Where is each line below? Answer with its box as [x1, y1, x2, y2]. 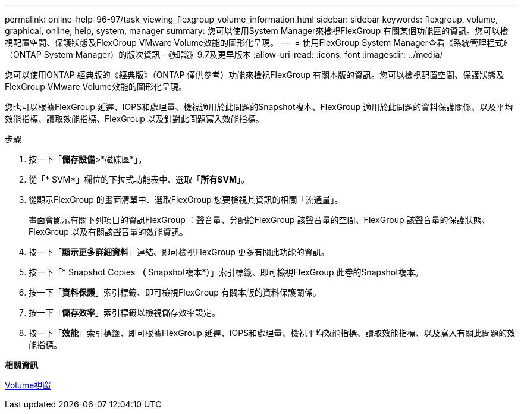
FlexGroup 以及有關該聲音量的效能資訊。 [29, 227, 188, 237]
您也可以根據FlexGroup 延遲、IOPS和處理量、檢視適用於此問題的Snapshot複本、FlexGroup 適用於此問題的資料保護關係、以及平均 [5, 102, 513, 112]
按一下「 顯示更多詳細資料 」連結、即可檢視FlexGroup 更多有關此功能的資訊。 [29, 247, 329, 257]
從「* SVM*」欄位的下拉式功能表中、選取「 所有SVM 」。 [29, 174, 249, 184]
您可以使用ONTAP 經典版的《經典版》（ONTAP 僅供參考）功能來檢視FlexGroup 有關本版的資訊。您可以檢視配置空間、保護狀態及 [5, 70, 505, 80]
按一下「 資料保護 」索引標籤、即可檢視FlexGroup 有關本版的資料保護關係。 [29, 287, 321, 297]
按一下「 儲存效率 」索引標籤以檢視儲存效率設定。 [29, 308, 220, 318]
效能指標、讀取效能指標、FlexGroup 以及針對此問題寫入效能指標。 [5, 114, 264, 124]
